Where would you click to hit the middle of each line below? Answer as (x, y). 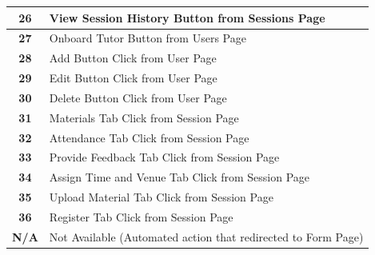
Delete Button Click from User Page (138, 97)
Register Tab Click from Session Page (141, 216)
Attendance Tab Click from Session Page (149, 137)
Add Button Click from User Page (133, 58)
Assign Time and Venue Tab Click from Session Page (180, 177)
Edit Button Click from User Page (133, 78)
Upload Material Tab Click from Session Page (161, 197)
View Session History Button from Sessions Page (187, 17)
